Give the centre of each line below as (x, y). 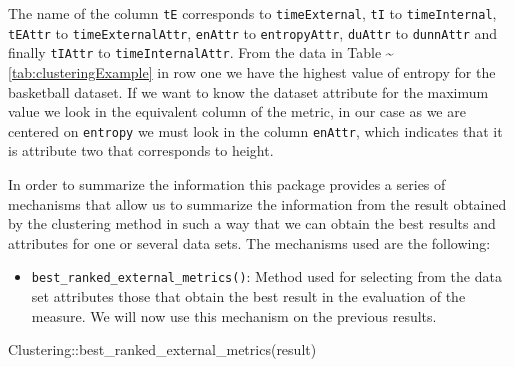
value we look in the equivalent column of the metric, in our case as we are (237, 111)
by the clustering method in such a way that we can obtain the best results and (252, 223)
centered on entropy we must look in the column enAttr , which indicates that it (255, 130)
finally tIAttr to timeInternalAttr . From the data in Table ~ (201, 52)
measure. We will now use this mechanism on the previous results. (234, 315)
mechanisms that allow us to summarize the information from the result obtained (257, 203)
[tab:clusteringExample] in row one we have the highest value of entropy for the (252, 71)
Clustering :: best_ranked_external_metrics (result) (162, 349)
